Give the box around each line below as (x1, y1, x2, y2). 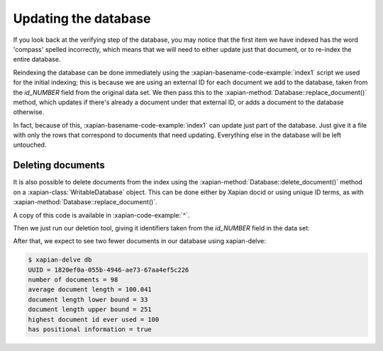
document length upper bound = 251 (28, 306, 152, 313)
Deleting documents (13, 160, 106, 172)
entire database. (13, 55, 61, 64)
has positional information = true (28, 325, 152, 333)
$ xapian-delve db (28, 256, 92, 264)
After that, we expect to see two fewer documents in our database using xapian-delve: (13, 237, 266, 245)
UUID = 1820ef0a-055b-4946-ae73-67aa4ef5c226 (28, 266, 189, 274)
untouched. (13, 140, 47, 149)
